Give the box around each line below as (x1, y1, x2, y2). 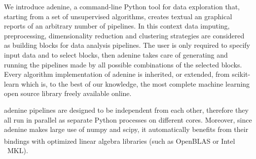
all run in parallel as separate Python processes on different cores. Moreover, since (4, 114, 252, 125)
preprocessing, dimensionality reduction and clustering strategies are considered (4, 30, 245, 40)
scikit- (232, 69, 251, 79)
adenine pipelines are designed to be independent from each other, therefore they (4, 104, 249, 115)
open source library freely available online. (4, 88, 132, 98)
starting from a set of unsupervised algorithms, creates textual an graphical (4, 11, 232, 21)
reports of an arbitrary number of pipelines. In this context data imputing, (4, 21, 230, 31)
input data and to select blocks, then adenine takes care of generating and (4, 49, 228, 60)
